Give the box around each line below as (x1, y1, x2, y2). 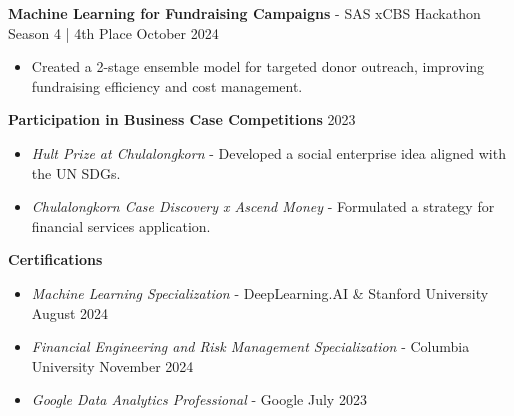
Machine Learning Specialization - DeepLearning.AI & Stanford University (31, 282, 489, 303)
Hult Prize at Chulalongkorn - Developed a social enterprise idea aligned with (31, 142, 506, 163)
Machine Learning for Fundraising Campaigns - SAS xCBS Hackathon (8, 3, 481, 23)
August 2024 (31, 302, 109, 323)
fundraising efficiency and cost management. (31, 75, 303, 96)
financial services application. (31, 215, 211, 236)
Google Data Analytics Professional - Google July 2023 (31, 389, 367, 410)
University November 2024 (31, 355, 194, 376)
